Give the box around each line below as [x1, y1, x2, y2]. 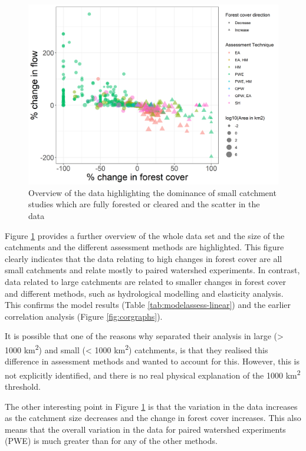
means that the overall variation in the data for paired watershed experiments [5, 423, 286, 435]
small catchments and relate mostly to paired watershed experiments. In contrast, [5, 264, 300, 276]
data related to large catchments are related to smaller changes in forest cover [5, 275, 286, 287]
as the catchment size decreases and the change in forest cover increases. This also [5, 412, 301, 424]
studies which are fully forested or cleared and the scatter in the [28, 198, 260, 210]
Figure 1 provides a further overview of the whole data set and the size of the [5, 229, 285, 241]
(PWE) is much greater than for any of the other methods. [5, 435, 218, 447]
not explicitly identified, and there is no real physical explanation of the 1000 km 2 [5, 367, 301, 381]
